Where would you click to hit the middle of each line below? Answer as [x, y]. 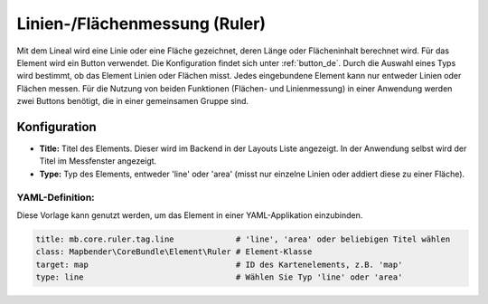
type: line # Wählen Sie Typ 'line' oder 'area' [219, 277]
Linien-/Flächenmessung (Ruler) [141, 24]
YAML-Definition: [56, 197]
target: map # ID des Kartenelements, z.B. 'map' [219, 264]
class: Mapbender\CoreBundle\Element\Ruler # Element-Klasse [174, 252]
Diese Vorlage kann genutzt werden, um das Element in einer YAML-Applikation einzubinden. [190, 215]
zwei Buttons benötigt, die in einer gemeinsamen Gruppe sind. [132, 101]
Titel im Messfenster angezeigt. [98, 161]
